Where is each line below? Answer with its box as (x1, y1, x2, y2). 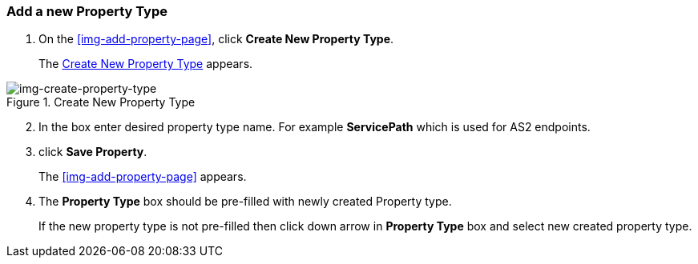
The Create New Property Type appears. (38, 57, 253, 71)
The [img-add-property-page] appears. (38, 170, 247, 184)
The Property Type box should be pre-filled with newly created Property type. (38, 194, 452, 209)
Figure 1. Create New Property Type (6, 95, 196, 110)
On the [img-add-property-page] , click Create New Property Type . (38, 32, 394, 46)
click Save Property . (38, 145, 147, 159)
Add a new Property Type (6, 3, 168, 19)
